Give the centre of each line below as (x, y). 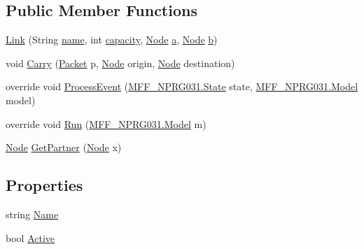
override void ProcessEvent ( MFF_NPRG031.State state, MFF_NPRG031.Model (182, 86)
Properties (44, 185)
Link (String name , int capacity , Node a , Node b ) (112, 40)
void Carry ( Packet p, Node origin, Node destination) (120, 63)
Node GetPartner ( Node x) (64, 147)
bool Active (30, 237)
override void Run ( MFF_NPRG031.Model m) (106, 123)
